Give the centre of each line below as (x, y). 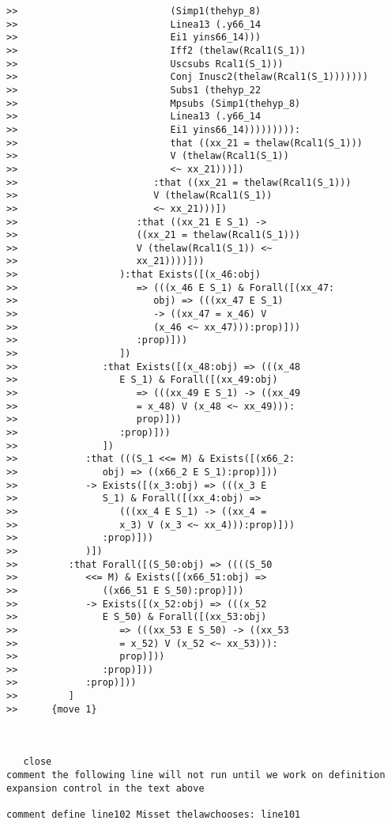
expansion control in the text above (105, 788)
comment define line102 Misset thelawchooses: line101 (154, 815)
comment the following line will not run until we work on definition (196, 775)
